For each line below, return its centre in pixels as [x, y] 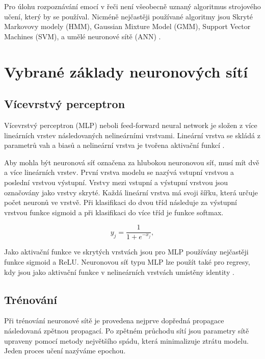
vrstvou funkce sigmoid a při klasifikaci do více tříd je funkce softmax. [114, 212]
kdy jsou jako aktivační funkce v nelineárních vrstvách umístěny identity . [119, 272]
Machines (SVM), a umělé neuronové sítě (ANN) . [83, 36]
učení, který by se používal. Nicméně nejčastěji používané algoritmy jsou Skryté [129, 16]
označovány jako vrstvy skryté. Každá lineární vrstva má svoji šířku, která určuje [131, 192]
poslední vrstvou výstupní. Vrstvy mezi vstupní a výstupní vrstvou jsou [116, 182]
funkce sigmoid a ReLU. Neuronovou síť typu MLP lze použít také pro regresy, [127, 261]
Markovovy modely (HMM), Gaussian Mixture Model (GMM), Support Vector [127, 26]
